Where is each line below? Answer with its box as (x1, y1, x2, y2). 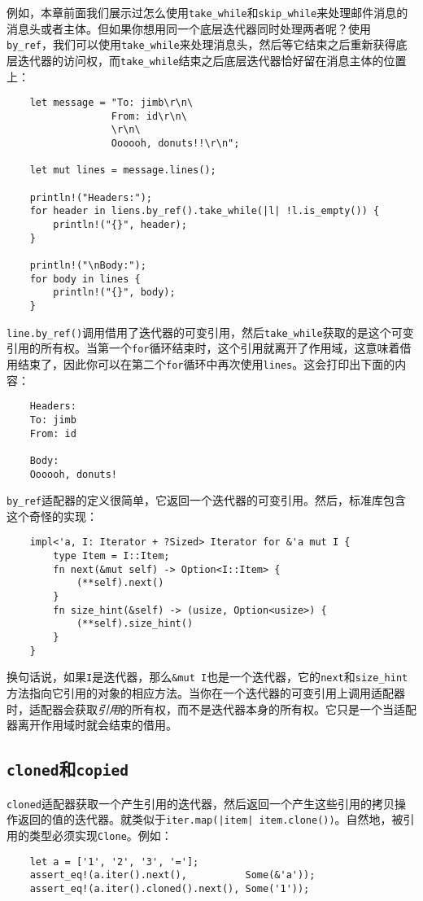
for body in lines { (29, 273, 141, 285)
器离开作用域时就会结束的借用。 (7, 716, 177, 733)
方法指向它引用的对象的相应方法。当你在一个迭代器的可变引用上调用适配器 (7, 684, 405, 701)
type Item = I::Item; (53, 550, 170, 562)
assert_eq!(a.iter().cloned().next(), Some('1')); (29, 882, 310, 894)
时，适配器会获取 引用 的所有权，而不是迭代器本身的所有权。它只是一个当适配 (7, 700, 416, 717)
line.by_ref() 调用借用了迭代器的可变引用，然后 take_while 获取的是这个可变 (7, 323, 414, 340)
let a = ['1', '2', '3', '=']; (29, 855, 199, 868)
